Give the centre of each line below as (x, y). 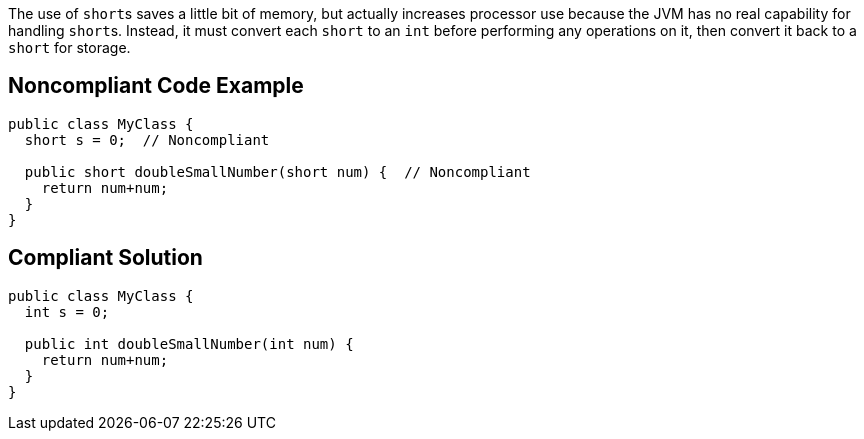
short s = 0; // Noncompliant (147, 139)
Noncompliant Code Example (156, 86)
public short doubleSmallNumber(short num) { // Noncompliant (277, 171)
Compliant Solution (105, 258)
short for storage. (69, 47)
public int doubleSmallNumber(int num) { (189, 343)
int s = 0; (67, 311)
